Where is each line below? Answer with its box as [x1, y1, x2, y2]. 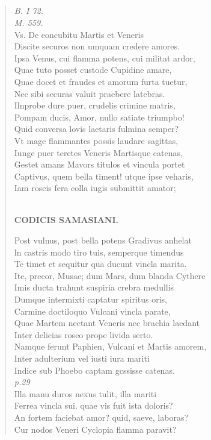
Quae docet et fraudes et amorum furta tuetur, [14, 75, 188, 87]
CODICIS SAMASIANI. [14, 213, 118, 226]
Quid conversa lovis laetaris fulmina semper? [14, 122, 179, 135]
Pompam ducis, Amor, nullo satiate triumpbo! [14, 110, 185, 123]
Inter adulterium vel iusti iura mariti [14, 352, 150, 365]
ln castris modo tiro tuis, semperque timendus [14, 245, 184, 258]
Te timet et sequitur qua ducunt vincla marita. [14, 257, 187, 270]
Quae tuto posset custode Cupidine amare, [14, 63, 172, 76]
